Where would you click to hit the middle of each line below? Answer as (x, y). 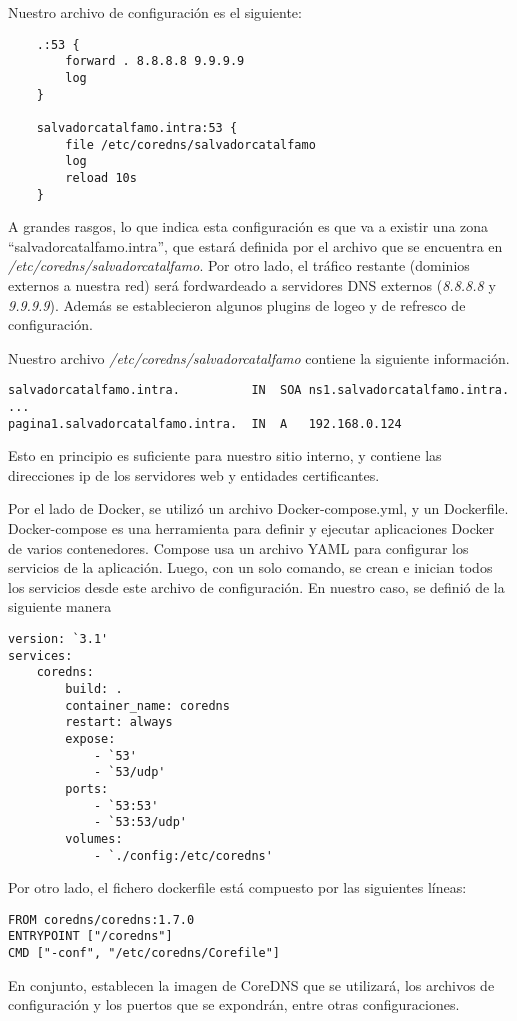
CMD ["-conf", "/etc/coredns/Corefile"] (144, 953)
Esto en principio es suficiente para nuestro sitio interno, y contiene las (225, 455)
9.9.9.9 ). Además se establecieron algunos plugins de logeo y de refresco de (237, 304)
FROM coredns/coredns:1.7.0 (101, 919)
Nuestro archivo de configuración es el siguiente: (155, 12)
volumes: (94, 838)
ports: (87, 788)
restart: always (119, 722)
